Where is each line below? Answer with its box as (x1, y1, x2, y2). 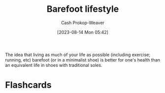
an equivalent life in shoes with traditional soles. (5, 62, 102, 68)
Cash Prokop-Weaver (61, 20, 105, 26)
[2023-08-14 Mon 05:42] (57, 29, 108, 35)
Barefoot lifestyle (46, 3, 119, 15)
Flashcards (5, 80, 52, 91)
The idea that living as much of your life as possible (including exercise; (5, 52, 151, 58)
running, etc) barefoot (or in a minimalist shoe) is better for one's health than (5, 57, 161, 62)
